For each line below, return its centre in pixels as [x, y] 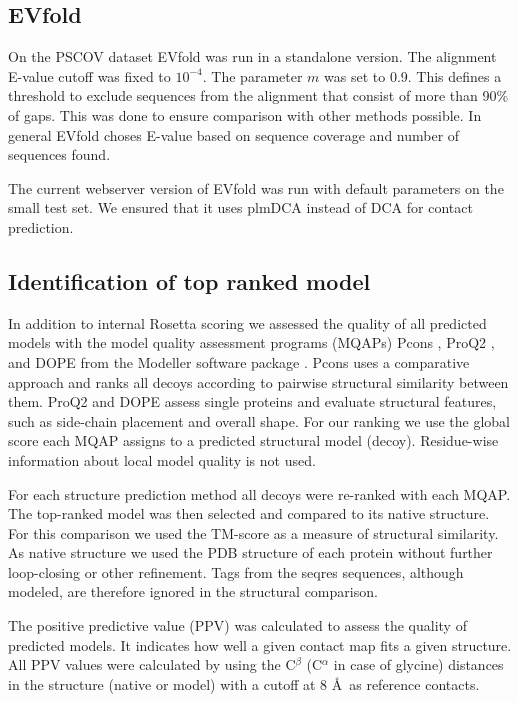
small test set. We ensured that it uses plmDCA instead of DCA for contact [240, 207]
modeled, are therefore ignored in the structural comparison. [193, 591]
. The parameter [252, 75]
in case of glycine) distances [418, 664]
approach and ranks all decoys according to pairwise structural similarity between [258, 381]
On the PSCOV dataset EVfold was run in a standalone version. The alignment [252, 56]
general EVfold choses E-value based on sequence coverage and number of [234, 134]
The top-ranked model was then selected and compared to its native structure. [249, 513]
